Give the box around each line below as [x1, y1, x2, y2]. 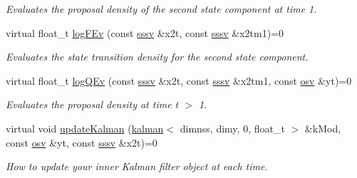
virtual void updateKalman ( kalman [6, 120, 164, 135]
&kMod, [304, 120, 341, 135]
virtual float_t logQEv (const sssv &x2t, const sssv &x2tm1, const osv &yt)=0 [6, 73, 352, 88]
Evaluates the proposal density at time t [6, 97, 179, 112]
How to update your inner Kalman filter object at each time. [6, 159, 268, 174]
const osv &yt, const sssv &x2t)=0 [6, 135, 157, 150]
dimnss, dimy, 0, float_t [180, 120, 285, 135]
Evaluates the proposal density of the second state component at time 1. [6, 1, 317, 16]
